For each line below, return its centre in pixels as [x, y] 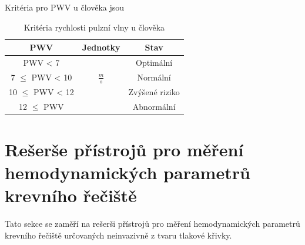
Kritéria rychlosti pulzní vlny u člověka [94, 27]
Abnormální [154, 106]
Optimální [154, 63]
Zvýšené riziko [154, 91]
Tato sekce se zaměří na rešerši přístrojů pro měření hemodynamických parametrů [152, 224]
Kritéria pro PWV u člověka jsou [65, 7]
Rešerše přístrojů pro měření [124, 150]
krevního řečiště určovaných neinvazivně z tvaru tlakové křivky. [118, 235]
